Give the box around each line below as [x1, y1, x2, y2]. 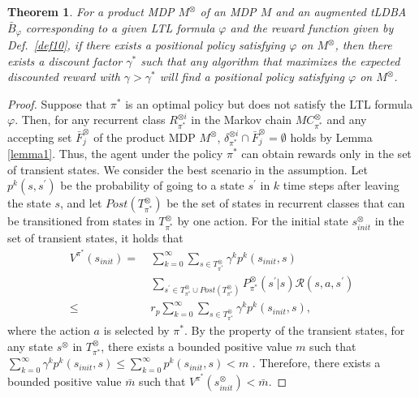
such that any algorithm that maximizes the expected [140, 52, 400, 69]
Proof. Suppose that [7, 95, 107, 112]
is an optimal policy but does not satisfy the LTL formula [125, 95, 413, 112]
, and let [59, 195, 102, 212]
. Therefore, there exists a [252, 354, 381, 371]
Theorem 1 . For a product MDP [7, 3, 175, 19]
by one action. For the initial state [177, 212, 348, 229]
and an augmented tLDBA [275, 3, 407, 19]
